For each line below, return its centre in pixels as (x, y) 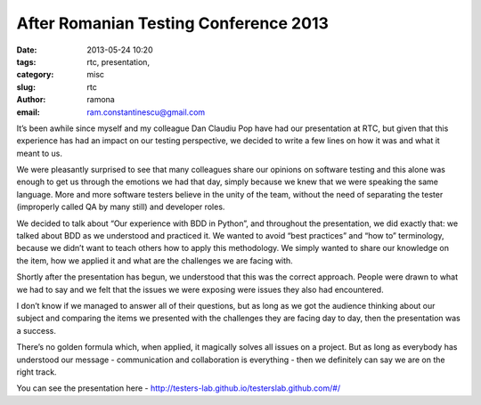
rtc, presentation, (118, 61)
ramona (101, 100)
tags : (26, 61)
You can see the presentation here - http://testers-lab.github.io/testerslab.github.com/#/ (179, 388)
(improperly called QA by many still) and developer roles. (121, 207)
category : (35, 75)
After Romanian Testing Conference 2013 (173, 23)
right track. (37, 372)
